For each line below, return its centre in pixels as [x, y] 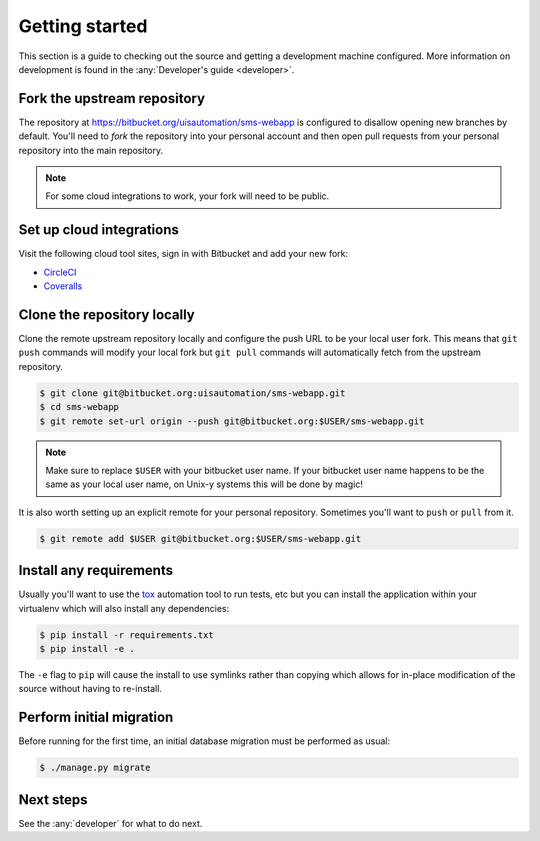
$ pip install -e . [87, 648]
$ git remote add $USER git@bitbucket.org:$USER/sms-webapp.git [200, 538]
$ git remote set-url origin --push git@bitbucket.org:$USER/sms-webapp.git [232, 421]
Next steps [53, 799]
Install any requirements [96, 570]
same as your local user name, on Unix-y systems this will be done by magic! [204, 484]
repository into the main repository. [91, 150]
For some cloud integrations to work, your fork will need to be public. [187, 196]
